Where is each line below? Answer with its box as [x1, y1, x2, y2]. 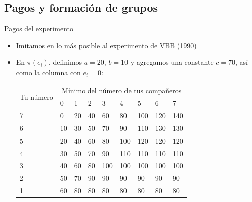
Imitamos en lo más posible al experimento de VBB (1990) [16, 40, 197, 50]
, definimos [48, 57, 82, 68]
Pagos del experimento [4, 23, 73, 34]
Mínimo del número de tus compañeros [62, 85, 182, 96]
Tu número [19, 91, 53, 102]
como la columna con [16, 66, 81, 77]
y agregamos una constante [130, 57, 214, 68]
